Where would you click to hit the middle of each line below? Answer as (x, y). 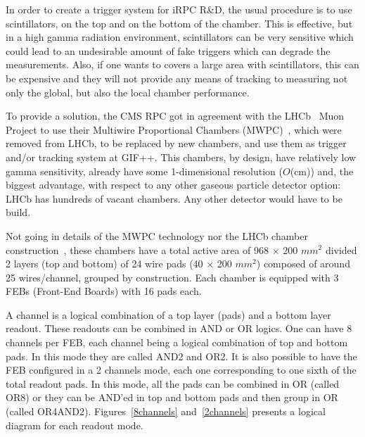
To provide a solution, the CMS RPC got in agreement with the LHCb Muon (175, 116)
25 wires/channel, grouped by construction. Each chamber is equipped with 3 (172, 277)
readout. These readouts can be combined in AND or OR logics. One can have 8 (179, 328)
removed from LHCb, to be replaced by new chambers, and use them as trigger (176, 143)
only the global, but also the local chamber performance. (128, 92)
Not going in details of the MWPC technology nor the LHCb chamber (157, 235)
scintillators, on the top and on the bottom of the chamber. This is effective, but (179, 23)
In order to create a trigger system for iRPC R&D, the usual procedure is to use (179, 9)
